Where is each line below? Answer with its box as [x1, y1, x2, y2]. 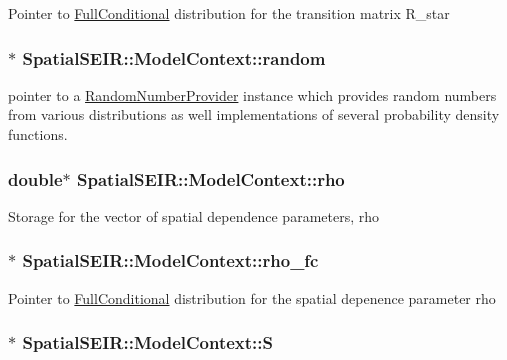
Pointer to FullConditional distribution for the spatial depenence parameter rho [8, 287, 496, 308]
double [8, 166, 63, 191]
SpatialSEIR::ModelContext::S [22, 330, 273, 355]
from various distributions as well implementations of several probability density [8, 104, 500, 125]
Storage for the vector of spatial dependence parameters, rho [8, 205, 379, 226]
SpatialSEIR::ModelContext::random [22, 45, 326, 70]
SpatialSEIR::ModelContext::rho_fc [22, 248, 319, 273]
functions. [8, 124, 68, 144]
